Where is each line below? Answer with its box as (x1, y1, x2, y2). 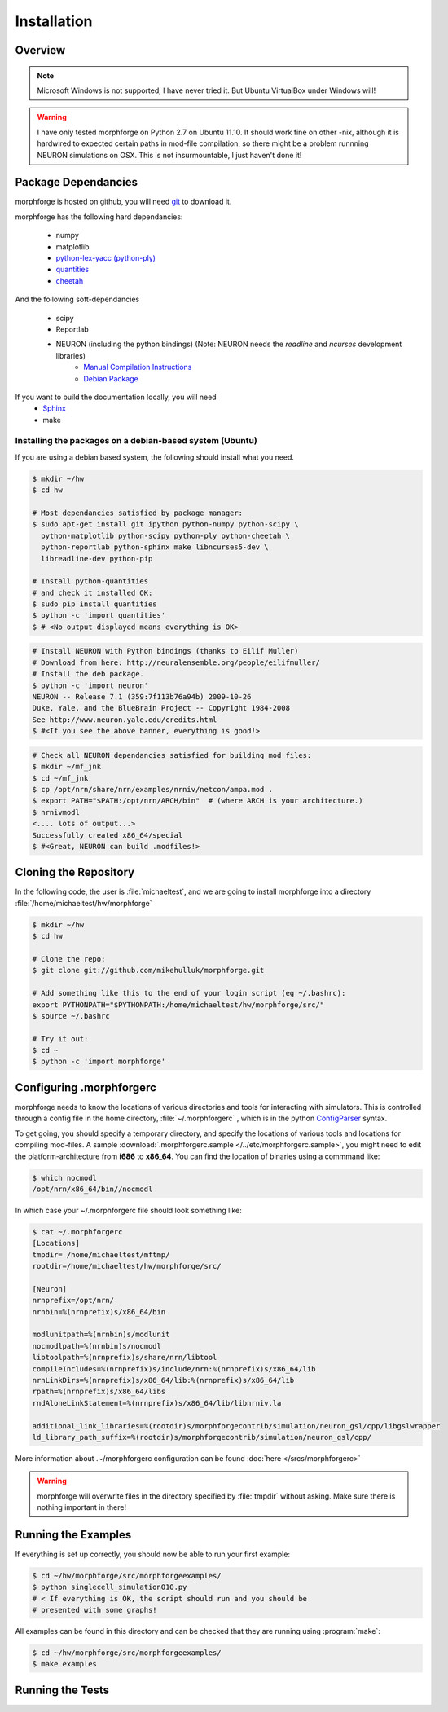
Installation (15, 12, 93, 30)
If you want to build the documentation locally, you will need (15, 392, 217, 402)
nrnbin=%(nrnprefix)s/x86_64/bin (32, 1307, 166, 1316)
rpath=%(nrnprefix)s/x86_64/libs (32, 1387, 166, 1397)
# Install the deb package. (32, 669, 144, 679)
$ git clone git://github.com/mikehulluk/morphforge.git (32, 966, 265, 975)
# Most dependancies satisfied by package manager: (32, 508, 244, 517)
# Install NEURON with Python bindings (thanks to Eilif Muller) (32, 646, 299, 656)
